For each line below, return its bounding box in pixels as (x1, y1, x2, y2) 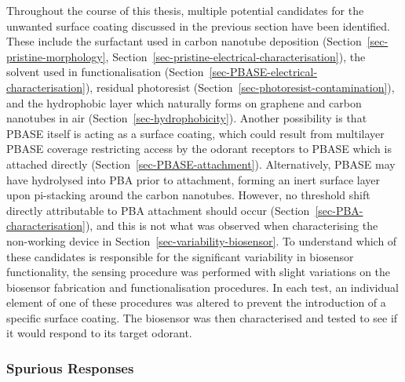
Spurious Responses (6, 358, 134, 377)
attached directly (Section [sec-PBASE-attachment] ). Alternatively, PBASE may (6, 155, 396, 172)
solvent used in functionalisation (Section (6, 64, 204, 80)
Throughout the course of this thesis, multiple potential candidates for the (6, 2, 364, 18)
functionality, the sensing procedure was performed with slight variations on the (6, 264, 391, 280)
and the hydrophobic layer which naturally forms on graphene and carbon (6, 94, 362, 111)
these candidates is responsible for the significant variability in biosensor (6, 248, 354, 264)
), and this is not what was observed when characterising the (85, 217, 378, 234)
